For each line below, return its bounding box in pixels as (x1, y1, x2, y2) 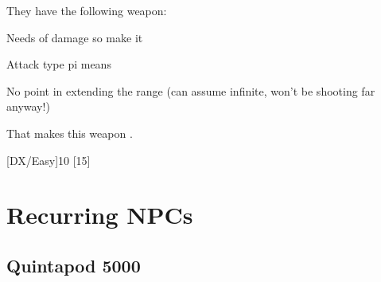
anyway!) (6, 98, 50, 115)
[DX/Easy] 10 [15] (6, 151, 91, 168)
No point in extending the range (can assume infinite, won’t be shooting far (6, 82, 375, 99)
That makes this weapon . (6, 124, 133, 141)
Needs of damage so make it (6, 29, 143, 45)
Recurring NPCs (6, 198, 193, 231)
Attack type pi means (6, 56, 111, 72)
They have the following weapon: (6, 2, 167, 18)
